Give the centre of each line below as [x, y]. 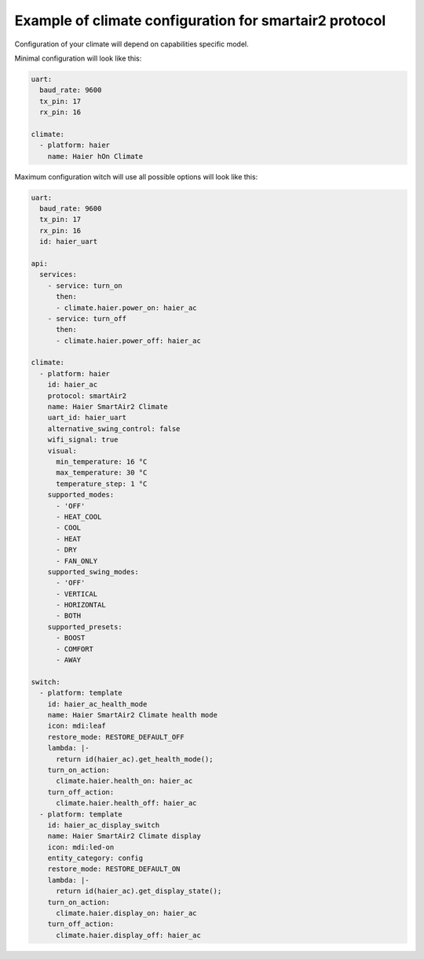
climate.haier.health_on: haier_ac [124, 781]
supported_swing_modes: [93, 572]
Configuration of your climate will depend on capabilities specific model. [132, 44]
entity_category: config [95, 858]
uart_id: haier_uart [87, 418]
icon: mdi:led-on [81, 847]
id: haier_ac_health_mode [97, 704]
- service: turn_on [85, 286]
